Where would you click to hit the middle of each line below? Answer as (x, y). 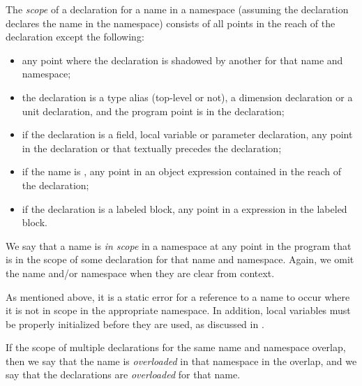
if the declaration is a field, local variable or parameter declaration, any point (187, 134)
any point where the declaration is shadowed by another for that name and (182, 60)
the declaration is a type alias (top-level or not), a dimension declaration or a (187, 97)
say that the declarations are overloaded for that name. (123, 374)
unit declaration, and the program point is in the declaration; (153, 111)
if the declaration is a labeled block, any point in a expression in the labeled (184, 208)
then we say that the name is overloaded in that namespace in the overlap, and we (181, 361)
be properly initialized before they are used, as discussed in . (135, 324)
